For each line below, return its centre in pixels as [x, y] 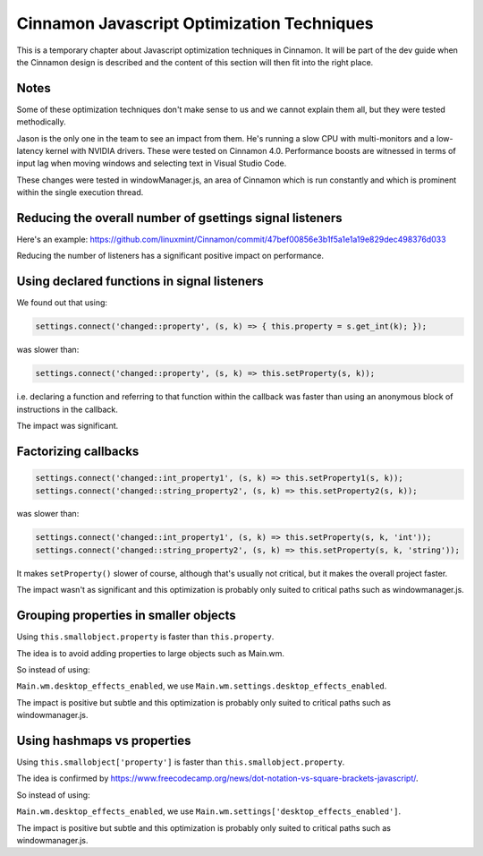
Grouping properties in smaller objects [126, 616]
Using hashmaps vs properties [104, 740]
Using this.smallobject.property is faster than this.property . [145, 637]
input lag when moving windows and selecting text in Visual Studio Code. [152, 163]
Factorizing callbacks [78, 451]
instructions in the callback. [67, 409]
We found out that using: [62, 303]
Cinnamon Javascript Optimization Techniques [195, 23]
